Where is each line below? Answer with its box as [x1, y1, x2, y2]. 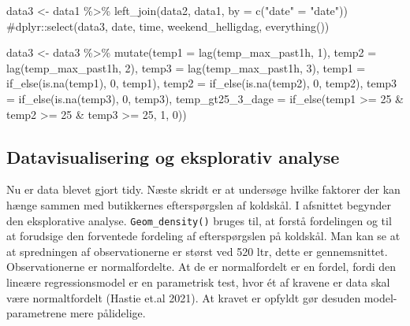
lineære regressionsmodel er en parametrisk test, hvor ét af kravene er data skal [6, 273, 390, 290]
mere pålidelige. [69, 305, 146, 321]
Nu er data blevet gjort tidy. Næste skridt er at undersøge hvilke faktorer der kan [6, 181, 401, 198]
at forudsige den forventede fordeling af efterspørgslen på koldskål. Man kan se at [6, 228, 401, 244]
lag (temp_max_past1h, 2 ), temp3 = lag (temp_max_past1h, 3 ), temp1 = [6, 59, 366, 76]
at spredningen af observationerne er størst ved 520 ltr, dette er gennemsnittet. [6, 243, 388, 259]
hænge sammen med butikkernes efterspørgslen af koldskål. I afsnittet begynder [6, 196, 391, 213]
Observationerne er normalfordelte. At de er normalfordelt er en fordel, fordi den [6, 258, 397, 275]
